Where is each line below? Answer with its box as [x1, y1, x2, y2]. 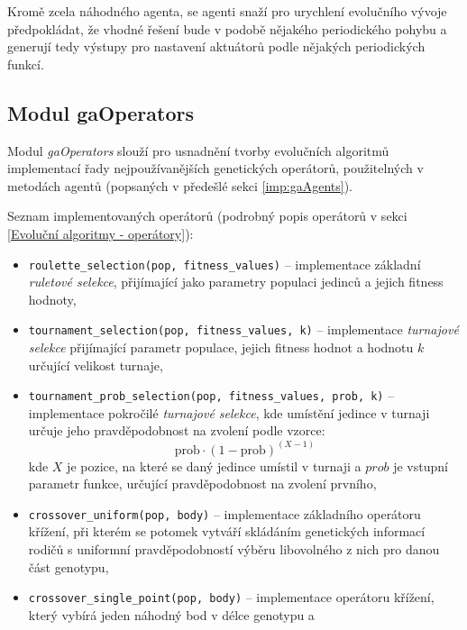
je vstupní [393, 456, 448, 475]
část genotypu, [28, 557, 109, 576]
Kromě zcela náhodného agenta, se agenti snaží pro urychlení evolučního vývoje [7, 2, 447, 20]
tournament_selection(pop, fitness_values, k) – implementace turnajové [28, 320, 459, 339]
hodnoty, [28, 289, 77, 308]
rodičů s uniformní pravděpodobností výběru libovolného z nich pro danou [28, 539, 440, 558]
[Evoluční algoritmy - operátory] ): [7, 224, 194, 242]
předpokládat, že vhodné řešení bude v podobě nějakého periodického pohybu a [7, 19, 447, 38]
